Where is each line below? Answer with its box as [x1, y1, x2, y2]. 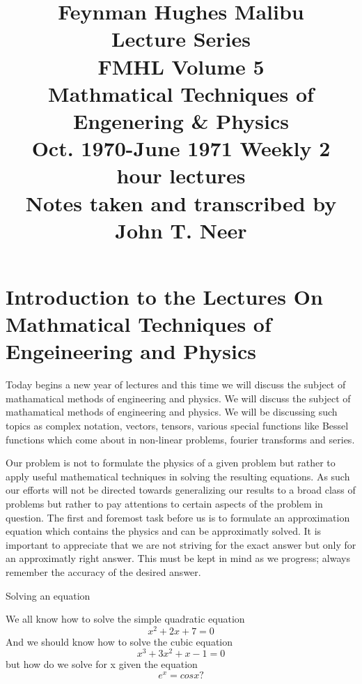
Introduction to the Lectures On [6, 282, 323, 310]
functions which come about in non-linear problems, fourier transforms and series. [6, 432, 355, 446]
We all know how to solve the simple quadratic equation [6, 611, 245, 626]
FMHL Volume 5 [97, 52, 265, 80]
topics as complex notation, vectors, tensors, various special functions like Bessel [6, 418, 349, 432]
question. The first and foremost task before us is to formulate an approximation [6, 510, 350, 524]
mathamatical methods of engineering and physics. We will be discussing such [6, 404, 338, 419]
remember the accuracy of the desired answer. [6, 564, 201, 579]
